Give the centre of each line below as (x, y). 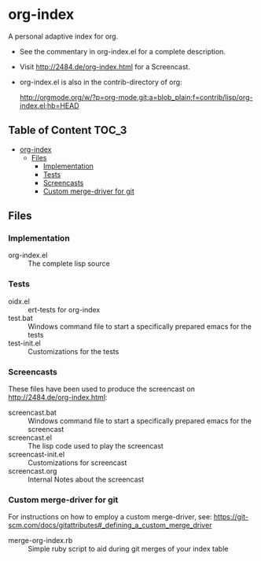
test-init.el (24, 343)
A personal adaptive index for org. (63, 36)
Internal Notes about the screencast (86, 480)
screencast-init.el (37, 455)
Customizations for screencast (77, 463)
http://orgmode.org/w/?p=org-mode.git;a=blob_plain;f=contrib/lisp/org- (136, 97)
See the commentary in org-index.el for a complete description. (123, 51)
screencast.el (30, 437)
